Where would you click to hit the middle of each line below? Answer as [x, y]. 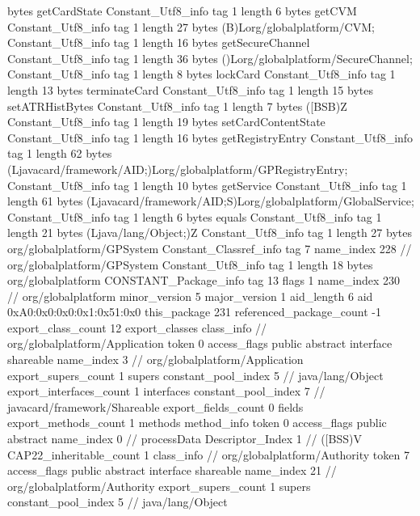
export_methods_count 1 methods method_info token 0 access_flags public [197, 423]
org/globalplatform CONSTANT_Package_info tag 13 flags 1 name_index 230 [204, 280]
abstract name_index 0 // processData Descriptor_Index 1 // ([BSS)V [185, 439]
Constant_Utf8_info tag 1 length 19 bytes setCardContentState [166, 122]
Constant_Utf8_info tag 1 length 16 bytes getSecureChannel [159, 42]
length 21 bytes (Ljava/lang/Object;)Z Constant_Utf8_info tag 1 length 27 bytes [210, 233]
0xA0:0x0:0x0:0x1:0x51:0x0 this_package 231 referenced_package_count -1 [194, 312]
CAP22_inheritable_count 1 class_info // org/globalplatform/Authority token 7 [208, 454]
